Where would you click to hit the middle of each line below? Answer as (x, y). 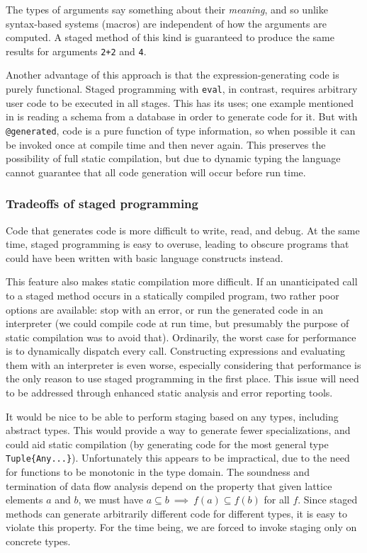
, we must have (111, 500)
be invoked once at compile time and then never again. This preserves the (166, 144)
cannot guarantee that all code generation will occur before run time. (156, 172)
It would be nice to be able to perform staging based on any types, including (172, 416)
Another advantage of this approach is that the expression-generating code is (173, 75)
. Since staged (328, 500)
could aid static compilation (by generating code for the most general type (167, 444)
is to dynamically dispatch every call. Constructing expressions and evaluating (175, 351)
